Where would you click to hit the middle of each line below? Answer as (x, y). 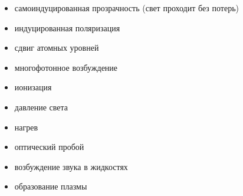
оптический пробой (49, 147)
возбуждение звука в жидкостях (71, 166)
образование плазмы (51, 186)
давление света (41, 107)
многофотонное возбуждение (66, 67)
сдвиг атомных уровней (57, 48)
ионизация (33, 87)
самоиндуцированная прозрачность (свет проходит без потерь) (127, 8)
